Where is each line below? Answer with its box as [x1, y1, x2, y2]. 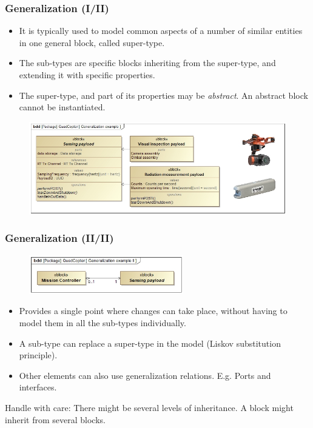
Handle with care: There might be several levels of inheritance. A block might [5, 401, 294, 414]
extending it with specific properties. [19, 69, 155, 81]
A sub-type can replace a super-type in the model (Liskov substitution [19, 336, 281, 349]
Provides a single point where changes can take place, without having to [19, 304, 288, 317]
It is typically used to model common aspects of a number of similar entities [19, 24, 303, 37]
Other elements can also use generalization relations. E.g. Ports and [19, 369, 271, 381]
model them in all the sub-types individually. [19, 316, 186, 329]
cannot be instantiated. [19, 101, 106, 113]
